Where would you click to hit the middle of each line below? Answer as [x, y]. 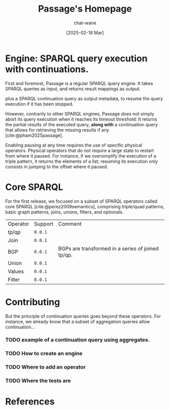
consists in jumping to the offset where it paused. [57, 166]
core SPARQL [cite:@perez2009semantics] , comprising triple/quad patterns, [85, 206]
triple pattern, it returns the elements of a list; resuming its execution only [82, 161]
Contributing [33, 302]
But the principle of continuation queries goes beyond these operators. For [83, 316]
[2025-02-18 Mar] [85, 32]
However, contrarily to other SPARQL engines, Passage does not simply [80, 114]
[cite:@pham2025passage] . [34, 135]
